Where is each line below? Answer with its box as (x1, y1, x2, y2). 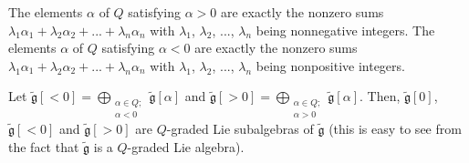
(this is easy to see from (328, 119, 462, 138)
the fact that (8, 137, 79, 156)
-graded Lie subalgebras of (166, 119, 314, 138)
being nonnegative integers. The (255, 20, 435, 39)
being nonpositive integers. (255, 56, 405, 75)
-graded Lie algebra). (127, 137, 245, 156)
